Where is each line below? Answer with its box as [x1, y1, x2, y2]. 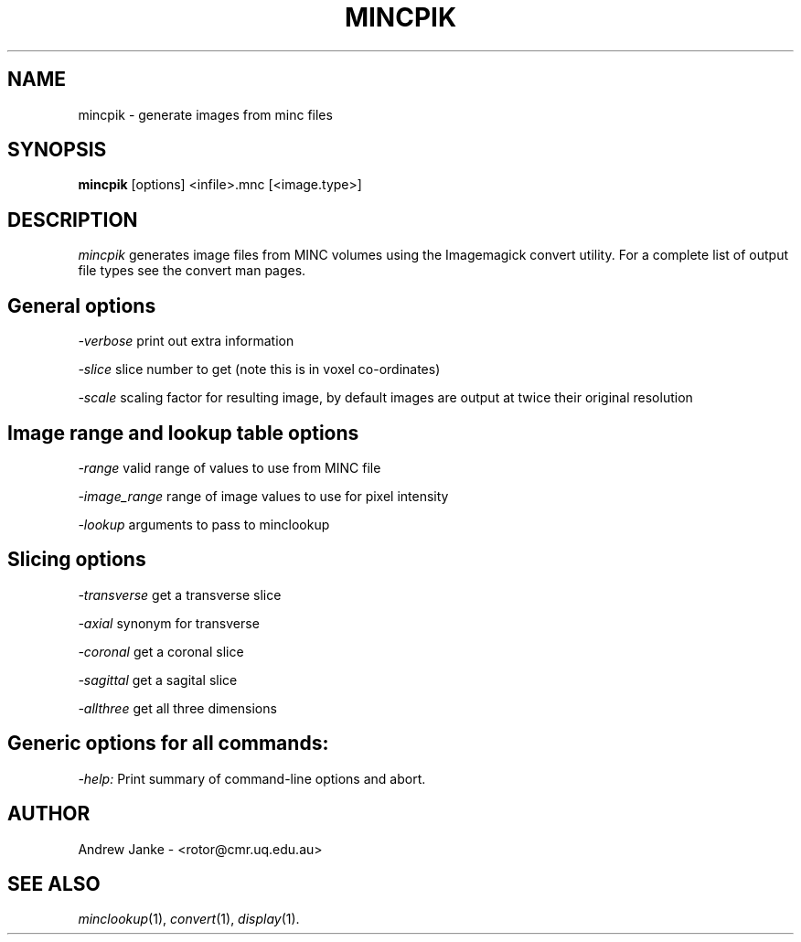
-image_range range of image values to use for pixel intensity [78, 487, 449, 504]
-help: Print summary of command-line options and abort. [78, 770, 426, 787]
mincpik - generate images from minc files [78, 106, 333, 123]
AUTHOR [7, 802, 91, 826]
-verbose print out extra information [78, 333, 294, 349]
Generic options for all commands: [7, 732, 329, 755]
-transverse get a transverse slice [78, 586, 282, 603]
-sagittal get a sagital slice [78, 671, 238, 688]
